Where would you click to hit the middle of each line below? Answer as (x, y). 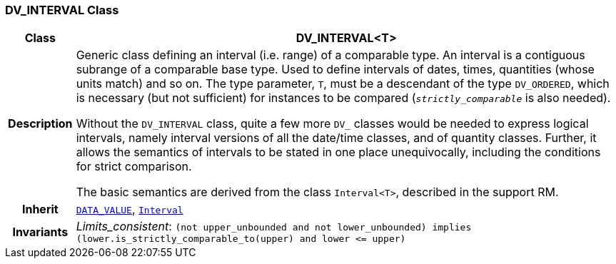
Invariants (40, 232)
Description (40, 124)
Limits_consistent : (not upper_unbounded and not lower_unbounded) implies (274, 227)
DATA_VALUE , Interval (130, 209)
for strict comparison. (134, 167)
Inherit (40, 209)
